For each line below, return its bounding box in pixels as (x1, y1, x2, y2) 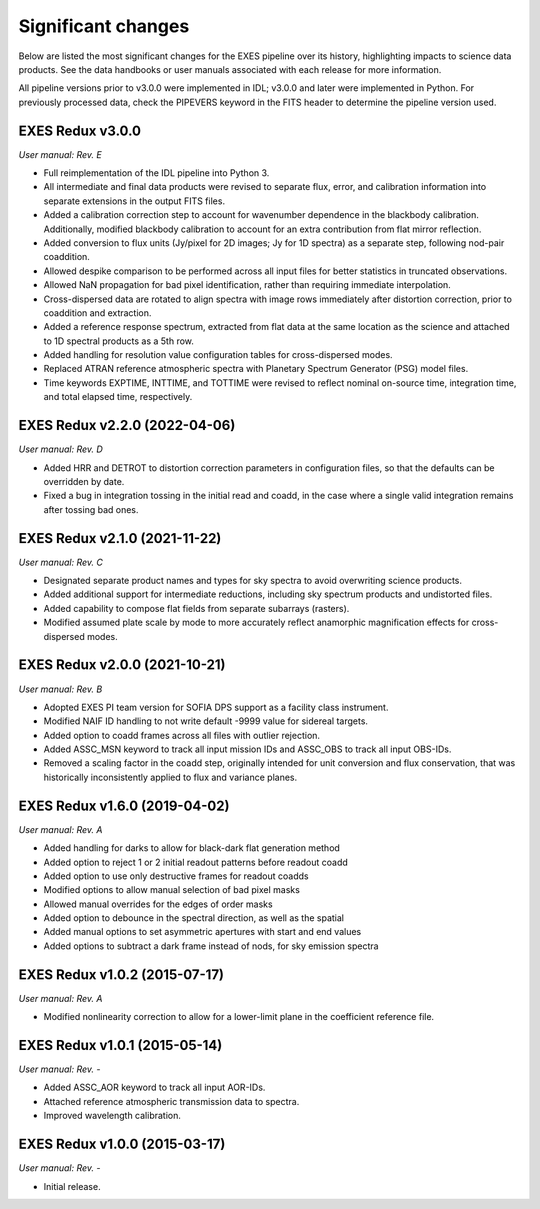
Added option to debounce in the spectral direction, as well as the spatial (43, 912, 345, 924)
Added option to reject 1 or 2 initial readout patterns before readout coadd (43, 856, 349, 868)
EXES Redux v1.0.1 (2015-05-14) (18, 1036, 223, 1054)
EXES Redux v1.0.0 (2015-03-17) (18, 1136, 226, 1153)
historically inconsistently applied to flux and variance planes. (43, 771, 298, 783)
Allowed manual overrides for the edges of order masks (43, 898, 274, 910)
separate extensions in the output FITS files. (43, 195, 225, 207)
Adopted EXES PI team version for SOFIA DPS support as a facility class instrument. (43, 701, 389, 713)
